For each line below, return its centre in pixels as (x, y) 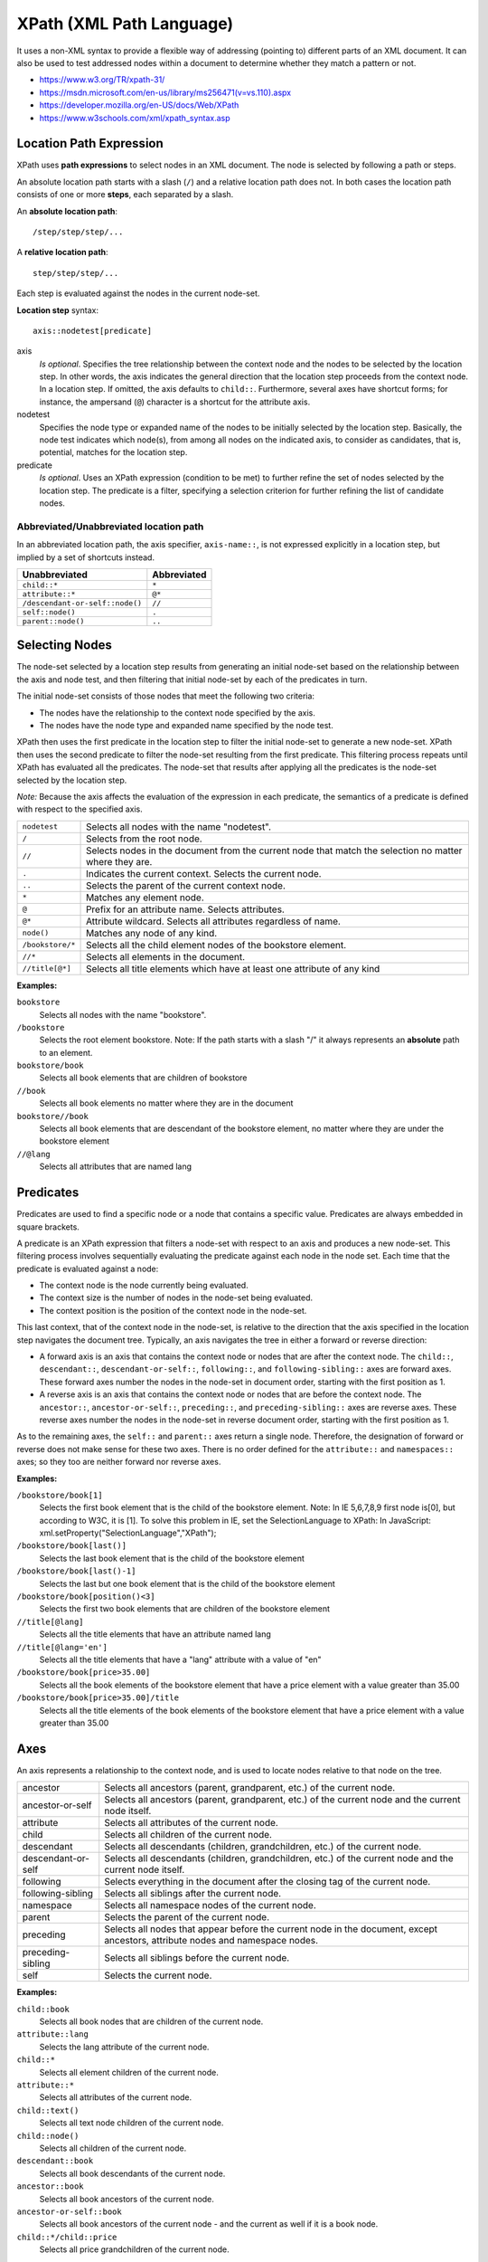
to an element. (66, 1052)
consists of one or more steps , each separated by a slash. (125, 195)
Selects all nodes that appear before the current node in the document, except (271, 1929)
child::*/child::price (67, 2237)
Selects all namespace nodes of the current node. (210, 1906)
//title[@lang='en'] (62, 1647)
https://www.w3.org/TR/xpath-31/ (102, 80)
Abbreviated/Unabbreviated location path (110, 527)
